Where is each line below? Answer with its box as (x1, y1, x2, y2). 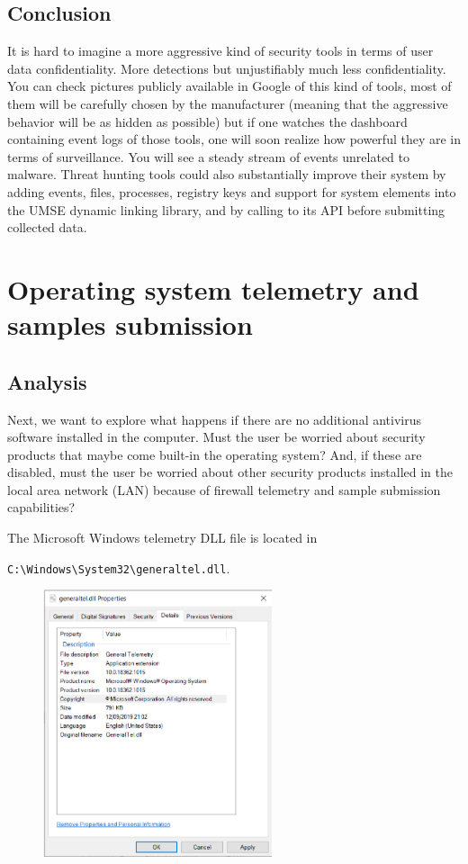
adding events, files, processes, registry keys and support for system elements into (7, 182, 456, 201)
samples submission (7, 306, 253, 343)
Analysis (7, 367, 87, 395)
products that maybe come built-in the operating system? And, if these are (7, 445, 422, 463)
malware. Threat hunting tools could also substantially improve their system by (7, 165, 446, 184)
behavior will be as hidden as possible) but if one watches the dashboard (7, 112, 408, 130)
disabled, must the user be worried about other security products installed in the (7, 463, 453, 481)
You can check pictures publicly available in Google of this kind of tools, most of (7, 76, 452, 95)
